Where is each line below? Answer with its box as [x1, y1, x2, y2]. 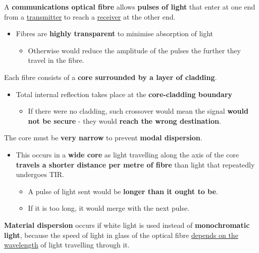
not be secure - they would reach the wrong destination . [28, 115, 221, 126]
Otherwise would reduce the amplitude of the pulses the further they [28, 45, 241, 55]
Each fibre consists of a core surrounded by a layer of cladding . [4, 71, 217, 82]
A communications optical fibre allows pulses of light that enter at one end [4, 2, 255, 12]
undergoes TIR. [16, 169, 64, 180]
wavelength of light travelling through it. [4, 239, 130, 250]
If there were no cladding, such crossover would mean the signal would [28, 106, 248, 116]
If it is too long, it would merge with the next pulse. [28, 203, 190, 213]
